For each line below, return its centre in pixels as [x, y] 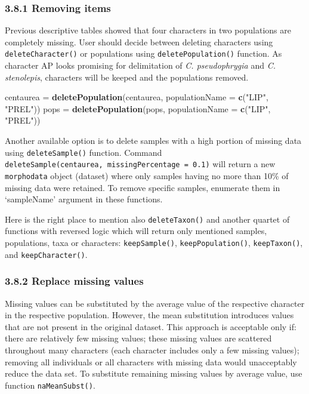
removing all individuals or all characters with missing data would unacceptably [151, 361]
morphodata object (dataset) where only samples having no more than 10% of [147, 175]
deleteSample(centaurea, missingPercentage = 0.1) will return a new [140, 164]
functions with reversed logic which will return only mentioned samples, [136, 231]
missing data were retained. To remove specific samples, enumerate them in [143, 187]
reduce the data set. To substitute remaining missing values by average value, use [154, 373]
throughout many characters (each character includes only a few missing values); [152, 350]
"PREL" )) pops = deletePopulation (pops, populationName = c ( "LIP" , [138, 108]
